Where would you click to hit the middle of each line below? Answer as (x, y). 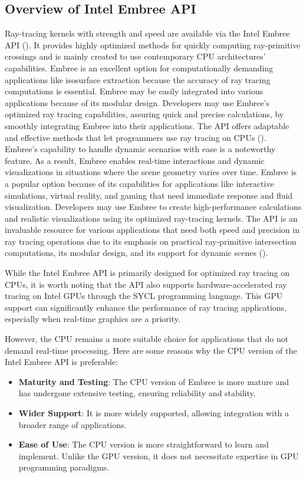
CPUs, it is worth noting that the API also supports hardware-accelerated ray (146, 284)
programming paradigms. (64, 467)
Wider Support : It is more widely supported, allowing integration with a (154, 413)
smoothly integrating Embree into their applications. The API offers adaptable (147, 125)
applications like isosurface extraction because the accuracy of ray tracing (138, 79)
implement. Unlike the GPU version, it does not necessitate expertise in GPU (159, 455)
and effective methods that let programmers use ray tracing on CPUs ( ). (136, 137)
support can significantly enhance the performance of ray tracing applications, (146, 307)
